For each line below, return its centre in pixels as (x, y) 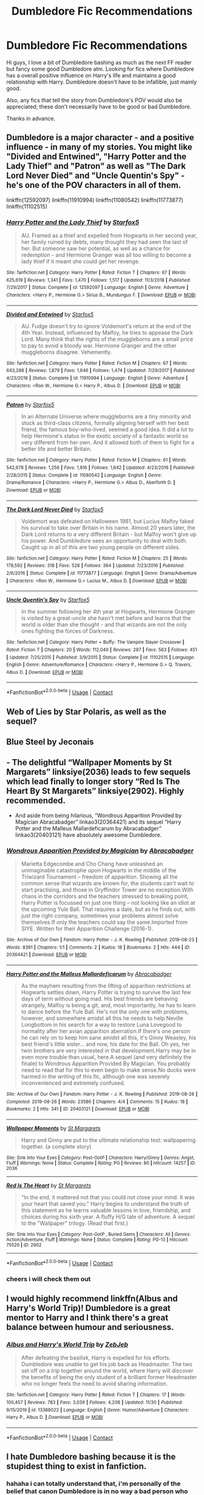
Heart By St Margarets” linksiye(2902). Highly (95, 791)
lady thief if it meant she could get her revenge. (80, 262)
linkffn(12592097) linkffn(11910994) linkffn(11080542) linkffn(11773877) (95, 200)
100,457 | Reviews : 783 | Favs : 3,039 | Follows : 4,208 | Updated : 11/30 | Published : (95, 1402)
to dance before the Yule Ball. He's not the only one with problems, (105, 1012)
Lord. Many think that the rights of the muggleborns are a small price (107, 339)
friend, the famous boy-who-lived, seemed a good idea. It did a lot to (107, 430)
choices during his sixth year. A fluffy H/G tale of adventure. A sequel (108, 1216)
